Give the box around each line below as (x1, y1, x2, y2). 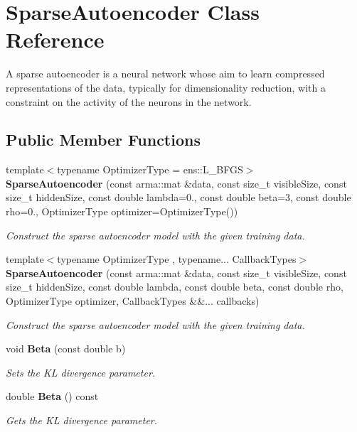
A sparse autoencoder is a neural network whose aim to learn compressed (6, 66, 325, 81)
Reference (6, 25, 105, 54)
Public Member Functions (6, 129, 201, 151)
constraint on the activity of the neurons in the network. (6, 94, 252, 109)
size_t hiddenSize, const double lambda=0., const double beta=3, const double (6, 190, 351, 205)
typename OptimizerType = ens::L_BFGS (57, 162, 243, 177)
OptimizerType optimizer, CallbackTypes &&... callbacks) (6, 293, 260, 308)
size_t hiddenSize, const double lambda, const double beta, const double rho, (6, 279, 343, 294)
